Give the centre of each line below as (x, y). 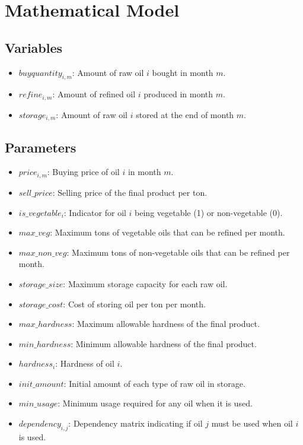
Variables (34, 47)
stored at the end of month (185, 114)
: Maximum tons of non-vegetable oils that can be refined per (178, 252)
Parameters (41, 147)
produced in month (178, 94)
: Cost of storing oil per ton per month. (134, 303)
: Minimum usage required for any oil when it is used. (155, 403)
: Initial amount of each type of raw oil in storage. (154, 383)
